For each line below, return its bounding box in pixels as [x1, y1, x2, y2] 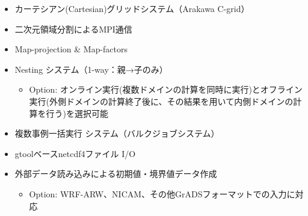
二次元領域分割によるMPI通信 [14, 22, 132, 35]
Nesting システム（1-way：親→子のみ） [14, 63, 168, 75]
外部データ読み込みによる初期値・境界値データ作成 [14, 167, 217, 180]
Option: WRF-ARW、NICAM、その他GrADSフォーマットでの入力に [29, 187, 295, 200]
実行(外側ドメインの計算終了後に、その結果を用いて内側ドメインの [29, 94, 294, 107]
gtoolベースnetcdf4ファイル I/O [14, 147, 136, 159]
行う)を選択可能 [46, 106, 109, 119]
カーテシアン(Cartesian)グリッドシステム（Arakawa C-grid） [14, 2, 250, 14]
